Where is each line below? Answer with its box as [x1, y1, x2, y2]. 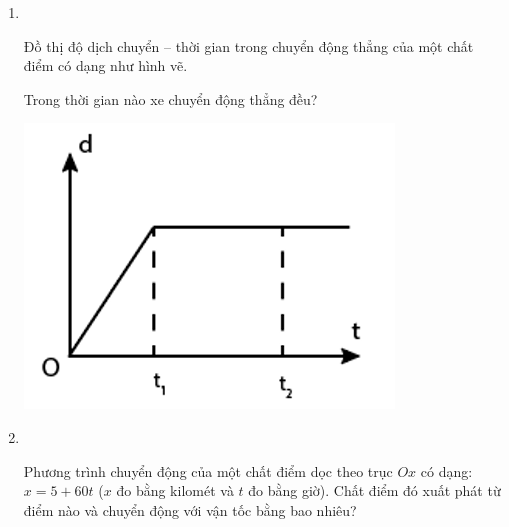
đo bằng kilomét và [116, 480, 234, 501]
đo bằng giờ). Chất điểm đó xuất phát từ [248, 480, 501, 501]
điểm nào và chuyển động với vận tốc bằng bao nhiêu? [23, 499, 357, 520]
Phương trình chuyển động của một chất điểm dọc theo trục [23, 460, 393, 481]
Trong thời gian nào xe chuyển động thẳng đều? [23, 88, 318, 109]
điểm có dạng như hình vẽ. [23, 55, 188, 76]
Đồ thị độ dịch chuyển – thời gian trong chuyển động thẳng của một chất [23, 35, 474, 56]
